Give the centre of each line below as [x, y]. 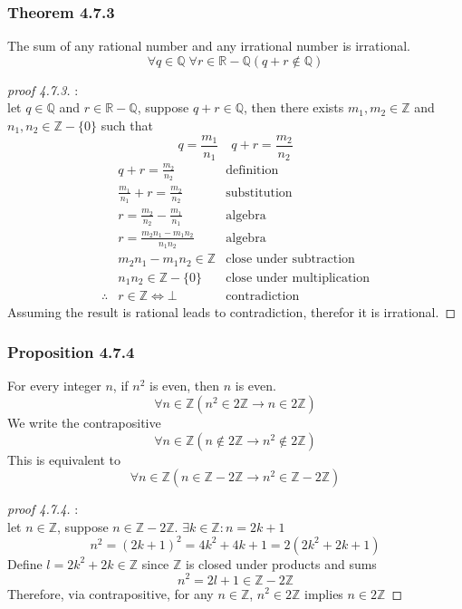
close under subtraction [290, 260]
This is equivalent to [64, 459]
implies [324, 593]
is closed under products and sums [281, 563]
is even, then [184, 386]
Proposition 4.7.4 [71, 352]
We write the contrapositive [84, 422]
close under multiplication [298, 278]
